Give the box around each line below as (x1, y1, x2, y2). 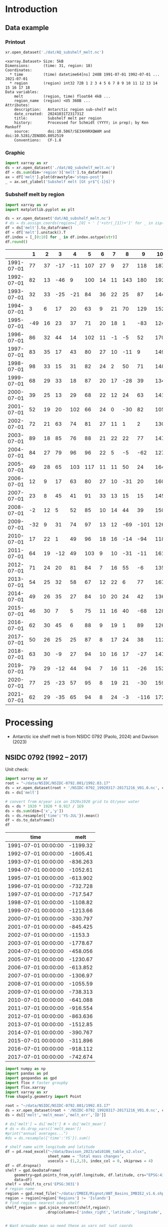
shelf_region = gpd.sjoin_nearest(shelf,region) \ (5, 1205, 111, 1210)
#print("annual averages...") (5, 1131, 68, 1136)
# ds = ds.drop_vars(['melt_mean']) (5, 1126, 81, 1131)
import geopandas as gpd (5, 1075, 57, 1080)
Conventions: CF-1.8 (14, 138, 61, 143)
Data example (5, 24, 49, 32)
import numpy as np (5, 1066, 46, 1071)
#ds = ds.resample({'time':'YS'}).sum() (5, 1135, 91, 1140)
